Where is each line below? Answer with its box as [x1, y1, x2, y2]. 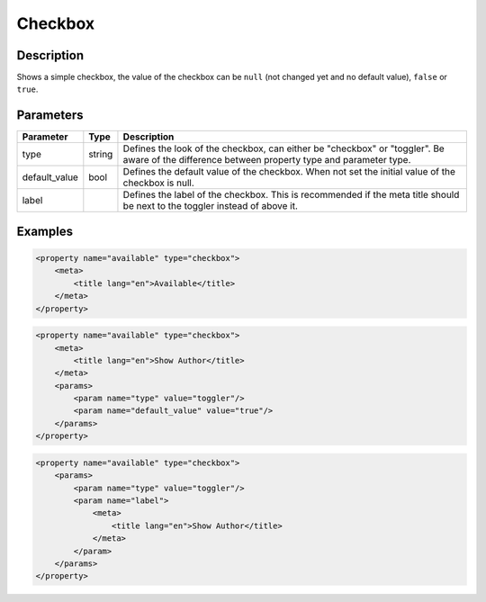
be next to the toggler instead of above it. [122, 200, 299, 212]
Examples [16, 223, 74, 238]
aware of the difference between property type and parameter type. [122, 154, 411, 166]
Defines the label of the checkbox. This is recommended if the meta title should [122, 189, 460, 202]
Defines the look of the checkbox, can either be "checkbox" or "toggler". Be [122, 142, 445, 155]
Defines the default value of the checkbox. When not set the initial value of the [122, 166, 456, 178]
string [88, 148, 113, 161]
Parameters [16, 108, 84, 123]
